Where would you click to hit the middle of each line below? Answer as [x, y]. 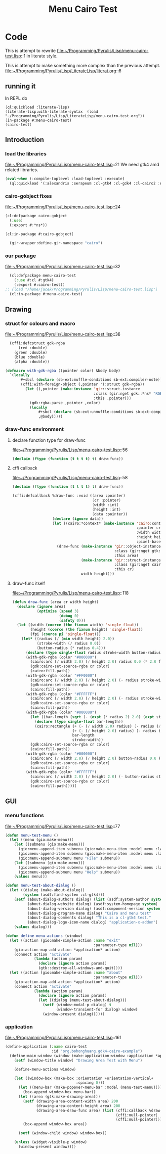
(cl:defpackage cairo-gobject [36, 216]
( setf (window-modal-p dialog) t [77, 1005]
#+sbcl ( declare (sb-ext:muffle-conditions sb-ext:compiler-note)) [91, 380]
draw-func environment [35, 429]
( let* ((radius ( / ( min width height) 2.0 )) [68, 639]
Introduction [25, 140]
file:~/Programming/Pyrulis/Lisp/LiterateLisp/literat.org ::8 [63, 71]
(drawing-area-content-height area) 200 [78, 1106]
